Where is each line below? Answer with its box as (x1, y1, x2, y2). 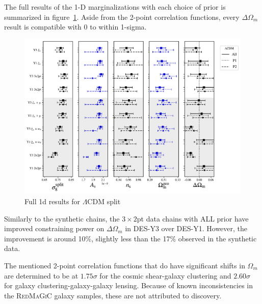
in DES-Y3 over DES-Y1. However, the (125, 223, 248, 234)
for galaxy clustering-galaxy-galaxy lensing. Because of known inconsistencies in (4, 280, 253, 291)
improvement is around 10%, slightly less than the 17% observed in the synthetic (4, 233, 257, 243)
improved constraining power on (4, 223, 104, 234)
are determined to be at (4, 270, 78, 281)
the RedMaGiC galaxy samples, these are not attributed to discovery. (4, 290, 222, 300)
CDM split (87, 196, 121, 206)
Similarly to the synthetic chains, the (4, 213, 120, 224)
